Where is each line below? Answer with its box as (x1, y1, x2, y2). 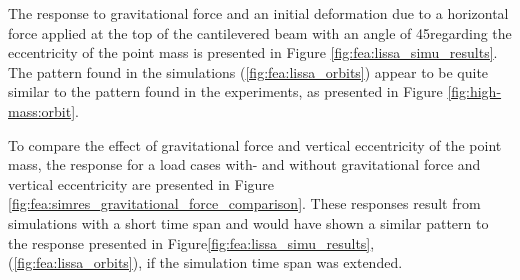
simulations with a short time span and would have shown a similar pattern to (8, 212, 489, 233)
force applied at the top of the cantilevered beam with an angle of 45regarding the (8, 22, 512, 43)
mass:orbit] (8, 100, 76, 121)
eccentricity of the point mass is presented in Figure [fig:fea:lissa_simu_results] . (8, 42, 498, 63)
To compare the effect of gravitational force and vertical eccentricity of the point (8, 134, 502, 155)
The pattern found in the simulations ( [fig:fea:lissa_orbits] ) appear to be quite (8, 61, 489, 82)
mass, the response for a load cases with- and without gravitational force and (8, 154, 481, 175)
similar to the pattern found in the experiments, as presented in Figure (8, 81, 443, 102)
